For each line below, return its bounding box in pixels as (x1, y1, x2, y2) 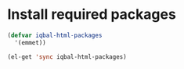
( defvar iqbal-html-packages (7, 31, 103, 39)
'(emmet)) (14, 38, 46, 46)
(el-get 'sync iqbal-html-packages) (7, 53, 127, 60)
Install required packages (7, 5, 177, 24)
